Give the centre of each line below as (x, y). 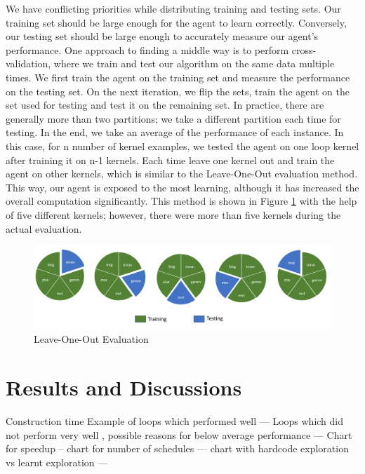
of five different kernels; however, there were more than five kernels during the (173, 214)
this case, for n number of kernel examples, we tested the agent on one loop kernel (182, 145)
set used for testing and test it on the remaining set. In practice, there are (165, 105)
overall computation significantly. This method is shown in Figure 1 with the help (181, 201)
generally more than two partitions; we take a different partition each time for (173, 118)
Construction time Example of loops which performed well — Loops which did (175, 421)
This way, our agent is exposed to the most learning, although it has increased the (182, 187)
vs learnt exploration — (57, 462)
